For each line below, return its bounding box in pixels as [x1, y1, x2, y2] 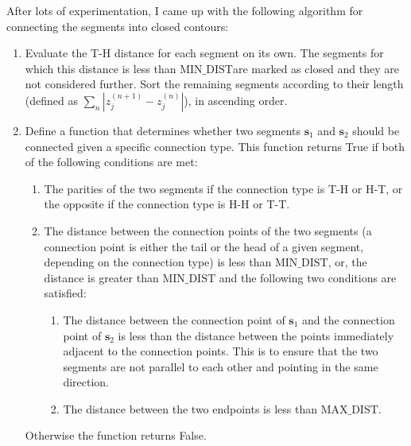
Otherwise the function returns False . [25, 427, 207, 444]
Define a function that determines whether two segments [25, 122, 300, 138]
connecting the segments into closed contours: [6, 17, 229, 34]
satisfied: [44, 285, 87, 301]
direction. [63, 374, 110, 390]
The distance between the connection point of [63, 311, 285, 328]
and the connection [302, 311, 395, 328]
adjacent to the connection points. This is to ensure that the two [63, 343, 378, 359]
